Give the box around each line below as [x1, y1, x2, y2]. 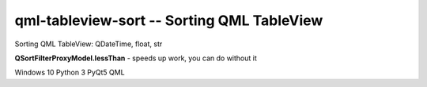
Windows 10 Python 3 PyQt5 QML [14, 67, 126, 78]
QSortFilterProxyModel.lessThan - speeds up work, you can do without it [14, 53, 257, 63]
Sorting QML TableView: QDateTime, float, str [14, 39, 163, 49]
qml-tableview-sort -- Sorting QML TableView [14, 12, 323, 29]
